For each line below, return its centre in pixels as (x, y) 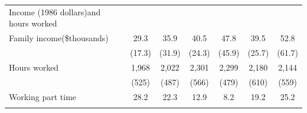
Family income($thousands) (59, 38)
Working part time (43, 96)
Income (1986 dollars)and (55, 11)
